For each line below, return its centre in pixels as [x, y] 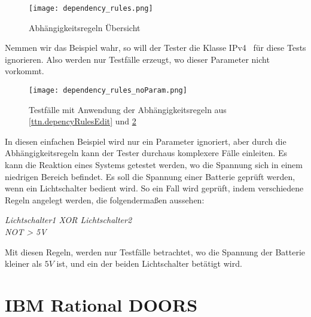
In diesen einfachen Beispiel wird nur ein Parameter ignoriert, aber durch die [146, 141]
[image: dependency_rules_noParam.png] [108, 91]
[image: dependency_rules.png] [91, 8]
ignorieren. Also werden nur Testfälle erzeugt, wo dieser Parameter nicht [137, 59]
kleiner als [23, 263]
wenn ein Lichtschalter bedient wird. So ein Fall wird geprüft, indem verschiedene [154, 188]
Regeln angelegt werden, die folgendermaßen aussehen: [105, 199]
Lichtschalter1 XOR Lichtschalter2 [68, 220]
